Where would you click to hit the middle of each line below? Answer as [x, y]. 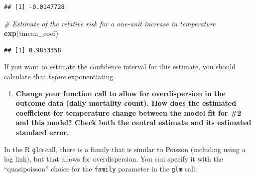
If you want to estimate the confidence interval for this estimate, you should [120, 67]
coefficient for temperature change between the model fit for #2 [128, 112]
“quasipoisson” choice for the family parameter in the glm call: [101, 168]
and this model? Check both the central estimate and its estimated [133, 122]
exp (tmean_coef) [31, 33]
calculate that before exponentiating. [60, 76]
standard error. [42, 132]
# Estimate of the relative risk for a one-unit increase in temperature [110, 23]
